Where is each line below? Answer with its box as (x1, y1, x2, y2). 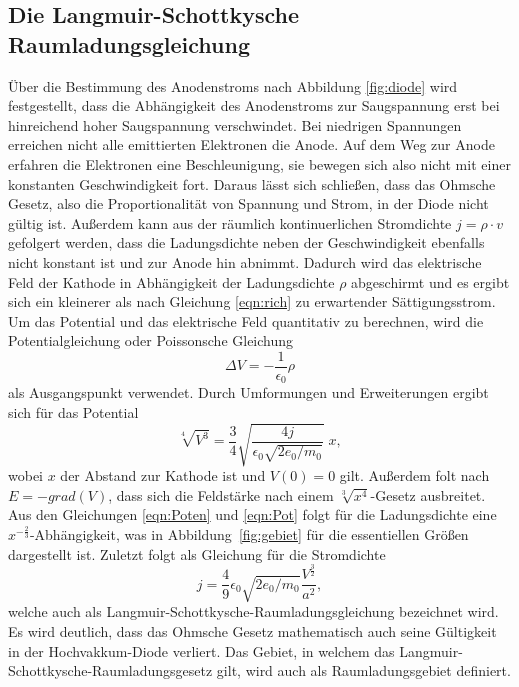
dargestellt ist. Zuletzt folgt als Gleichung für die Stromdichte (8, 543, 386, 564)
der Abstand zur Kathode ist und (60, 465, 266, 486)
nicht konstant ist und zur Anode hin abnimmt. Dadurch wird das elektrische (8, 251, 482, 272)
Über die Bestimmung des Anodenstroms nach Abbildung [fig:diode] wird (8, 75, 458, 96)
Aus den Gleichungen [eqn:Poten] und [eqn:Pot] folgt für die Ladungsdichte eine (8, 504, 497, 525)
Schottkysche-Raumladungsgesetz (8, 660, 213, 681)
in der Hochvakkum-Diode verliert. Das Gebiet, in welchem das (8, 640, 395, 661)
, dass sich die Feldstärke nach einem (108, 484, 334, 505)
